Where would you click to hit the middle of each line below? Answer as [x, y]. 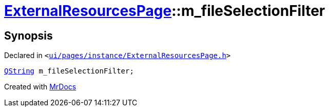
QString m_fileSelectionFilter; [69, 71]
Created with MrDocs [40, 87]
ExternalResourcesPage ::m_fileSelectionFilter [165, 11]
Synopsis [28, 35]
